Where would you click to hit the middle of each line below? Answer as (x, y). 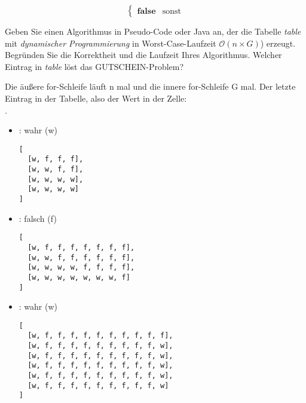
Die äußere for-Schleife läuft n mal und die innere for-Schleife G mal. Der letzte (150, 86)
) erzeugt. (278, 43)
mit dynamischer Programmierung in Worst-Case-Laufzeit (111, 43)
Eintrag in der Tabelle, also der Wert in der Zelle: (96, 98)
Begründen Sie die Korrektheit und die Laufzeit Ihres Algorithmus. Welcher (143, 55)
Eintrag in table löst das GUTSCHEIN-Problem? (94, 66)
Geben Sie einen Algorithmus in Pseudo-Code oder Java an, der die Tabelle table (153, 31)
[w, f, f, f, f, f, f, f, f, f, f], (100, 336)
